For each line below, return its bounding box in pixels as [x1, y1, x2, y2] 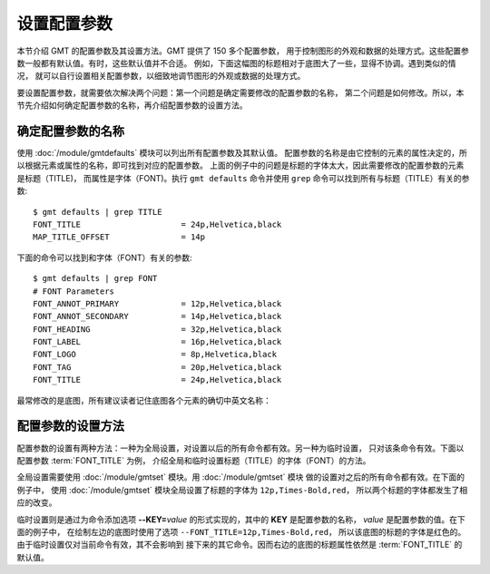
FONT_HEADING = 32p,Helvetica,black [33, 324, 282, 335]
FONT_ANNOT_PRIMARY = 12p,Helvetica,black [33, 298, 282, 308]
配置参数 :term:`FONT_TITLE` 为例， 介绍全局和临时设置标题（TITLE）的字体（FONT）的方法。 [16, 454, 371, 466]
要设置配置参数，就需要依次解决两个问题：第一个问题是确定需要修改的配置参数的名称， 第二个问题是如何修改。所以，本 [16, 87, 465, 98]
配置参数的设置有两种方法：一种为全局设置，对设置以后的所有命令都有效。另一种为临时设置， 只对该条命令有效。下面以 [16, 443, 465, 453]
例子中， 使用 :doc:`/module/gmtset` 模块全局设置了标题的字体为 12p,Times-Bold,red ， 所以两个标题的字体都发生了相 [16, 484, 468, 495]
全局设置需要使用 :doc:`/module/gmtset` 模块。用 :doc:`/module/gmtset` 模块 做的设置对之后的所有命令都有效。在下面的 [16, 472, 465, 482]
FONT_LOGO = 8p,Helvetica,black [33, 349, 277, 360]
